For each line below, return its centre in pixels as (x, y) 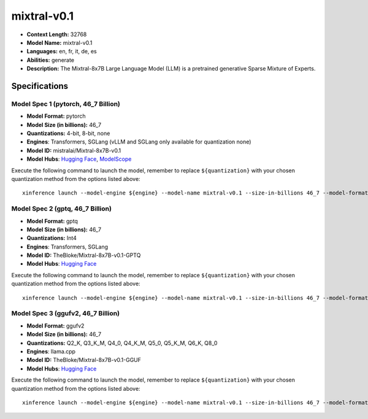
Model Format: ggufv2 (56, 326)
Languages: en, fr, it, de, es (62, 52)
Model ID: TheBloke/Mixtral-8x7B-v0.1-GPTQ (84, 255)
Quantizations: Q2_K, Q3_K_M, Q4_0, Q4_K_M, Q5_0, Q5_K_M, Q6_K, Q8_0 (122, 343)
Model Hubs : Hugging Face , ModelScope (79, 159)
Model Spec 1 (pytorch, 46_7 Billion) (66, 104)
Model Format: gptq (52, 221)
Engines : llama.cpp (51, 351)
